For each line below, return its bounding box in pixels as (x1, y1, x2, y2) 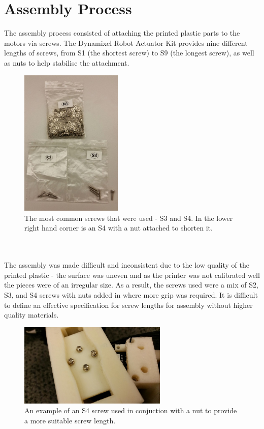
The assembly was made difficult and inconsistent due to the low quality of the (4, 260, 249, 270)
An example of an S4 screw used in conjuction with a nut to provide (24, 405, 237, 416)
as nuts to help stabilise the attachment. (4, 57, 129, 68)
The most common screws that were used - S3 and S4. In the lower (24, 212, 233, 223)
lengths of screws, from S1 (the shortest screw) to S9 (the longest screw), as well (4, 47, 254, 58)
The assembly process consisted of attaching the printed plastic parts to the (4, 27, 240, 38)
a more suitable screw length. (24, 415, 116, 425)
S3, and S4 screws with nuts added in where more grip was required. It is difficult (4, 289, 258, 300)
